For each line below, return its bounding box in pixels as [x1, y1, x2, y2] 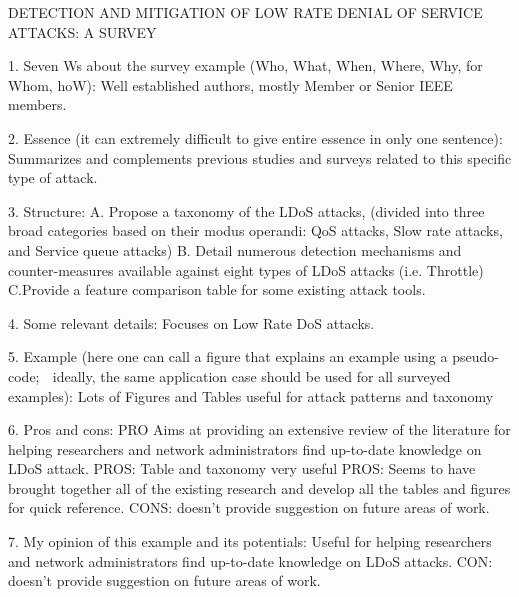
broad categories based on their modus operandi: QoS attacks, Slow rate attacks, [8, 220, 503, 241]
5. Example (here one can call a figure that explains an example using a [8, 346, 448, 367]
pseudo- [452, 346, 499, 367]
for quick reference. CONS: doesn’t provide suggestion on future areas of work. [8, 497, 490, 518]
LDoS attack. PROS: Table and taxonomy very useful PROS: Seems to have [8, 458, 476, 479]
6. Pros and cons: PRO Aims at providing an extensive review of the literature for [8, 419, 511, 440]
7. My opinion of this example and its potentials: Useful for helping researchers [8, 531, 492, 552]
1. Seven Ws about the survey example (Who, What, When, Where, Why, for [8, 55, 483, 76]
